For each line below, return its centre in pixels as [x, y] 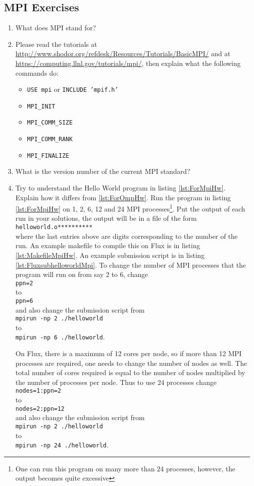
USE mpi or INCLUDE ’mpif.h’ [73, 89]
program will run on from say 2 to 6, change [82, 274]
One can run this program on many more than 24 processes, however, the [125, 468]
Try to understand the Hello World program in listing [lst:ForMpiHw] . [120, 188]
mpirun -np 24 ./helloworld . [62, 445]
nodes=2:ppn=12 [40, 409]
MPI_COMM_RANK [50, 139]
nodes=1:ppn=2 [38, 391]
